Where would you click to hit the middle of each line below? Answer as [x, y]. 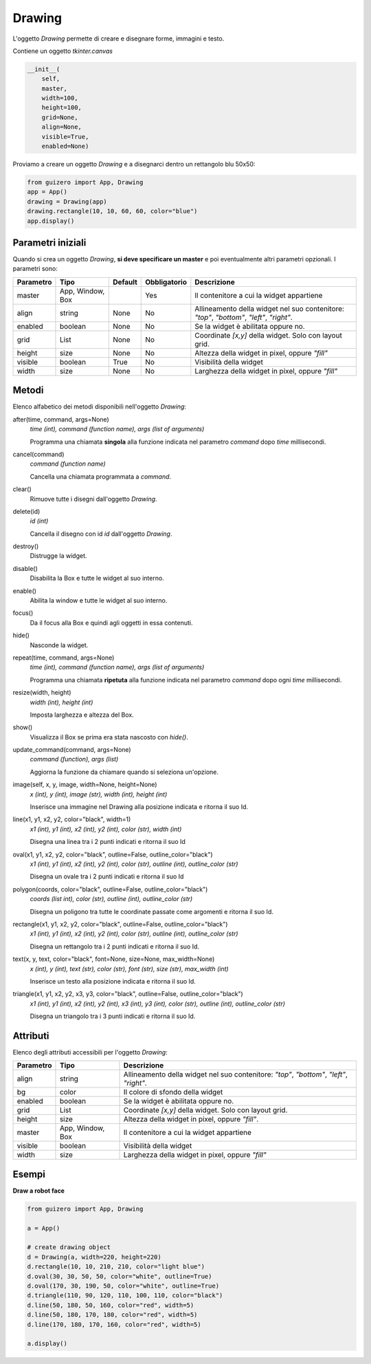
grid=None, [60, 117]
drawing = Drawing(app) [67, 202]
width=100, [60, 98]
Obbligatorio [166, 282]
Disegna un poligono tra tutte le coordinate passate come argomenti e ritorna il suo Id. [152, 911]
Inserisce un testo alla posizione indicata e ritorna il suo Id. [113, 981]
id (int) [39, 521]
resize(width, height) [42, 693]
